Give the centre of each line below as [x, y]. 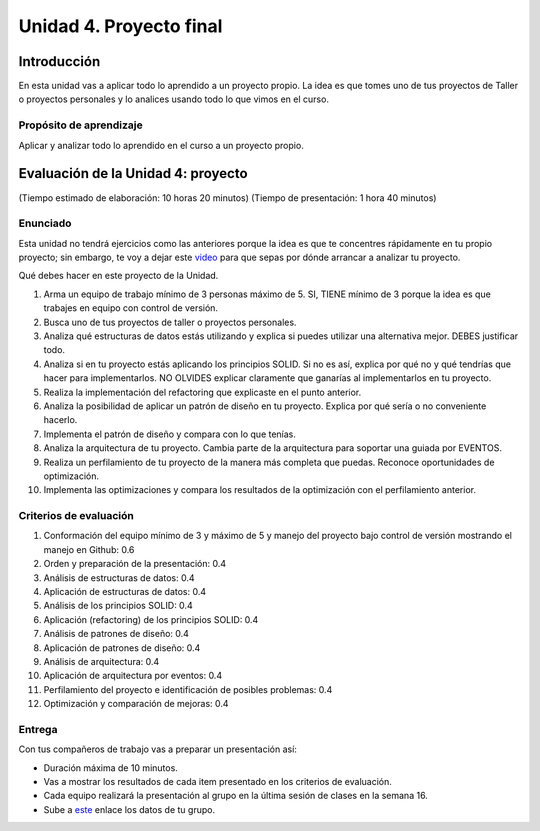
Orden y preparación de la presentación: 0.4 [135, 564]
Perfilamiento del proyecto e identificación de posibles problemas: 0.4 [188, 689]
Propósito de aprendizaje [81, 125]
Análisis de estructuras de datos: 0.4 [119, 577]
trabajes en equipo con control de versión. [131, 308]
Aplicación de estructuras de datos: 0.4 [125, 591]
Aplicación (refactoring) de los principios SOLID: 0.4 [151, 619]
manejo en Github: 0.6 [89, 549]
